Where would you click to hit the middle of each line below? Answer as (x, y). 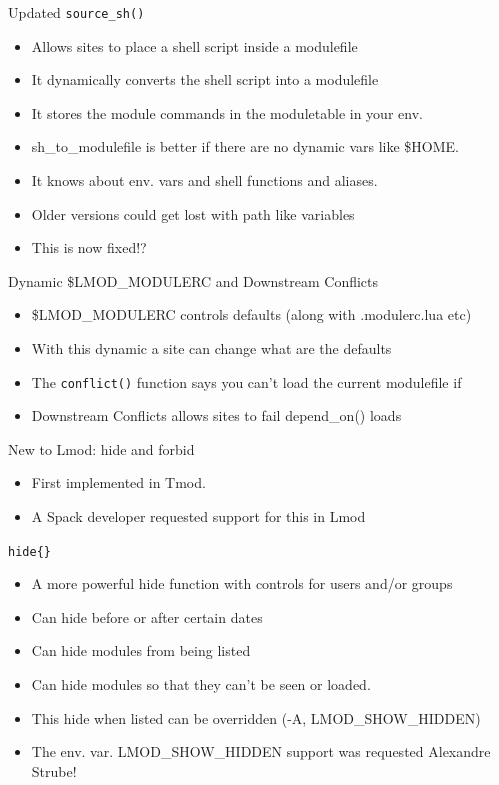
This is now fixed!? (89, 247)
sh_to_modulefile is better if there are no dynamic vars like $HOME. (245, 146)
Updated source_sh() (76, 12)
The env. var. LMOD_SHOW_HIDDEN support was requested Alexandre (261, 751)
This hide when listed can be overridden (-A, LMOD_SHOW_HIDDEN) (256, 717)
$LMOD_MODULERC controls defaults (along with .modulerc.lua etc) (251, 314)
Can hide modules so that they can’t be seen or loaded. (201, 684)
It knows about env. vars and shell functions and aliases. (204, 180)
